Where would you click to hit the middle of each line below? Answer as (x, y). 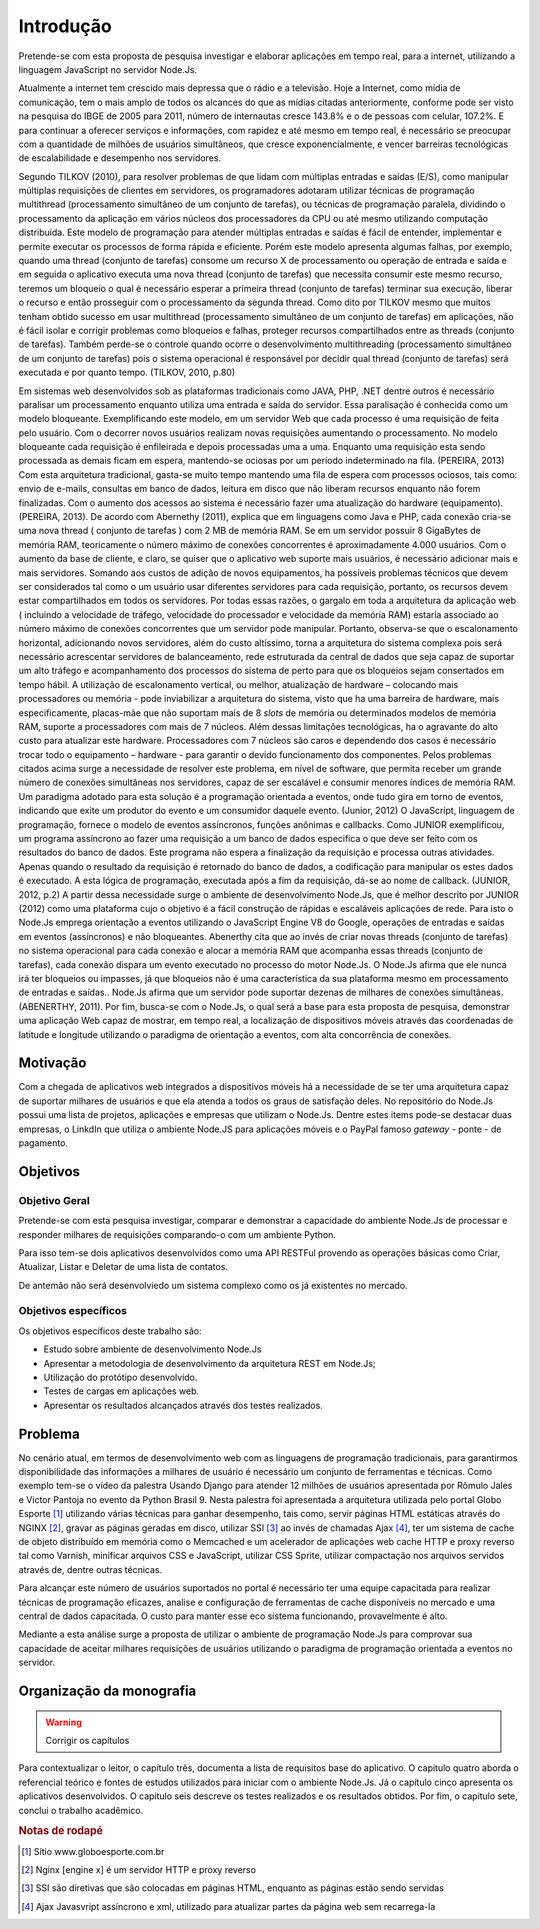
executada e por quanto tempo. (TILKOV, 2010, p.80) (127, 372)
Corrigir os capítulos (87, 1740)
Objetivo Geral (54, 1200)
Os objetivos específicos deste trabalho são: (110, 1331)
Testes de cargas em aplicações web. (121, 1391)
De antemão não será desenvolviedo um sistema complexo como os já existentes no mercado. (213, 1285)
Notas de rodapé (61, 1831)
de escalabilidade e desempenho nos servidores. (120, 158)
